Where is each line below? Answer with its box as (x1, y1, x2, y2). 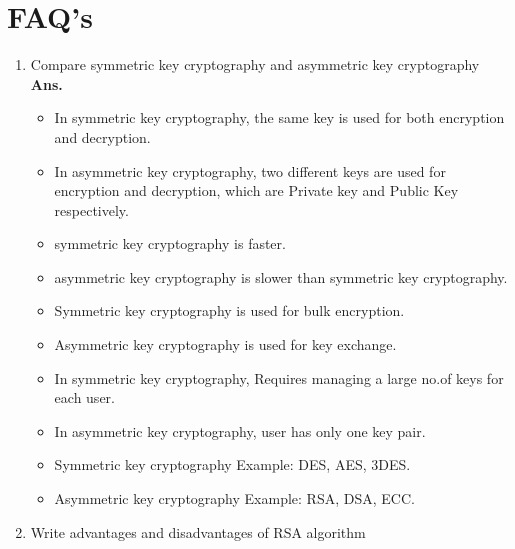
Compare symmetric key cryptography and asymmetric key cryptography (30, 54, 480, 75)
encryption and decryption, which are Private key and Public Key (54, 180, 459, 201)
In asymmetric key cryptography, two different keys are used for (54, 160, 446, 181)
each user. (54, 387, 115, 408)
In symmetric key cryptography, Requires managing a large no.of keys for (54, 367, 504, 388)
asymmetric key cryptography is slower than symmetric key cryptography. (54, 266, 508, 287)
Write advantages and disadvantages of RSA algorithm (30, 521, 366, 542)
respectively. (54, 199, 129, 220)
